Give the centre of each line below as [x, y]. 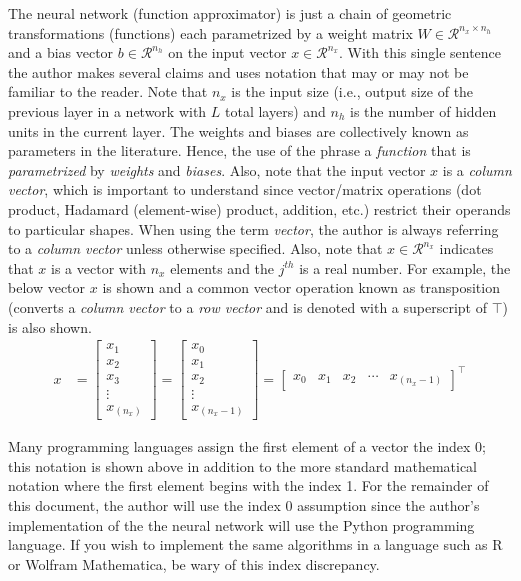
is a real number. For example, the [405, 267]
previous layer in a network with [107, 110]
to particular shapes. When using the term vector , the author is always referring [253, 228]
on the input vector [227, 52]
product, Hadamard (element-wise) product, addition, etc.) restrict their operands [259, 208]
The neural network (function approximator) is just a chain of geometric [230, 13]
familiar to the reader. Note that [108, 91]
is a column [477, 169]
